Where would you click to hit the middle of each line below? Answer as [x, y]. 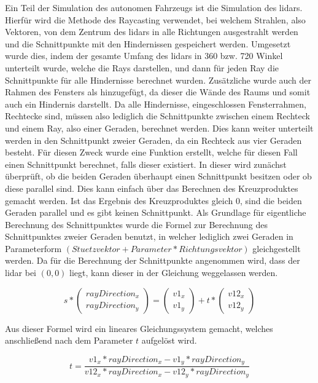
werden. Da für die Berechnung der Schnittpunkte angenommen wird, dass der [153, 260]
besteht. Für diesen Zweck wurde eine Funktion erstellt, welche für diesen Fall [151, 152]
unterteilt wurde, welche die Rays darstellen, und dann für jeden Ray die [142, 67]
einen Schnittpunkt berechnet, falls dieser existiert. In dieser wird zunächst [146, 164]
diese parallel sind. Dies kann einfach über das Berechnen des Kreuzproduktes [152, 188]
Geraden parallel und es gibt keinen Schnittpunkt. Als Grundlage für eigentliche [156, 212]
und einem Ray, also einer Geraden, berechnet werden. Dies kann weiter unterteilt [159, 128]
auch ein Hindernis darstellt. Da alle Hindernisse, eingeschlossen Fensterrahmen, [156, 104]
